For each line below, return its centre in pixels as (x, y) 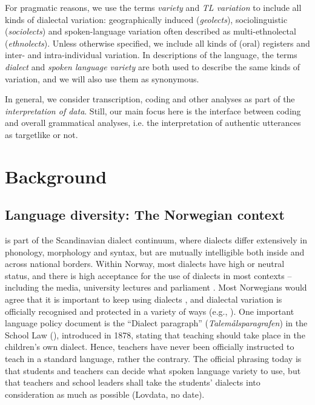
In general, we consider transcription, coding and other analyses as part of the (150, 99)
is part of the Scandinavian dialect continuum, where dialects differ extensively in (156, 240)
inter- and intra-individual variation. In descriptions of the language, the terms (151, 55)
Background (56, 176)
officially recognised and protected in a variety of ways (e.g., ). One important (150, 311)
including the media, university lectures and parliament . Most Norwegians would (156, 287)
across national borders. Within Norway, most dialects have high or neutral (145, 264)
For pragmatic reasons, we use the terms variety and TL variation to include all (153, 7)
